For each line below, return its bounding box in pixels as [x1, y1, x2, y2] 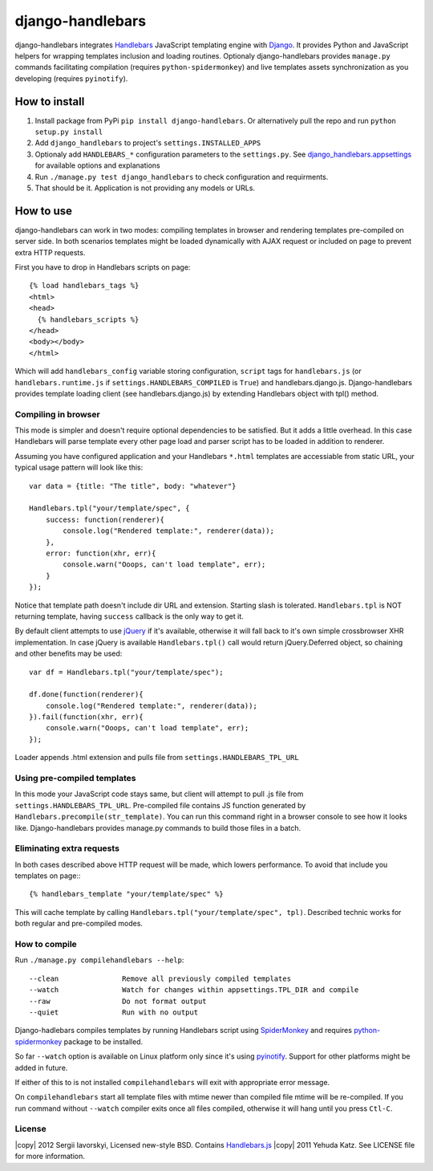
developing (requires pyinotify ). [14, 73, 128, 83]
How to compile [14, 939, 78, 950]
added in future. [14, 1063, 68, 1072]
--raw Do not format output [29, 996, 208, 1006]
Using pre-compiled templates [14, 773, 136, 784]
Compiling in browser [14, 409, 100, 420]
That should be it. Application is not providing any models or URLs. [34, 183, 256, 193]
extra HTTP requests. [14, 247, 86, 257]
